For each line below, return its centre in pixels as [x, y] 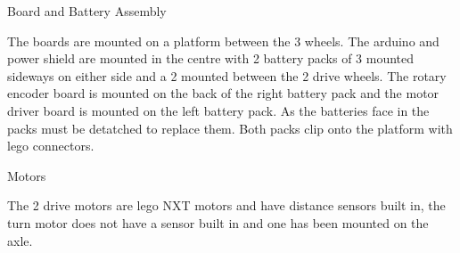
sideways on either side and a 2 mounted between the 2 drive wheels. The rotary [227, 75]
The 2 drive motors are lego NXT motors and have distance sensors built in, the [226, 205]
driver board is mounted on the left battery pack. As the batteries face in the [218, 110]
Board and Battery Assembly [87, 11]
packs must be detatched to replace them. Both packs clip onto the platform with [230, 128]
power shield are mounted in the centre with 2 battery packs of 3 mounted [211, 58]
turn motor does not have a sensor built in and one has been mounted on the [218, 222]
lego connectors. [51, 146]
